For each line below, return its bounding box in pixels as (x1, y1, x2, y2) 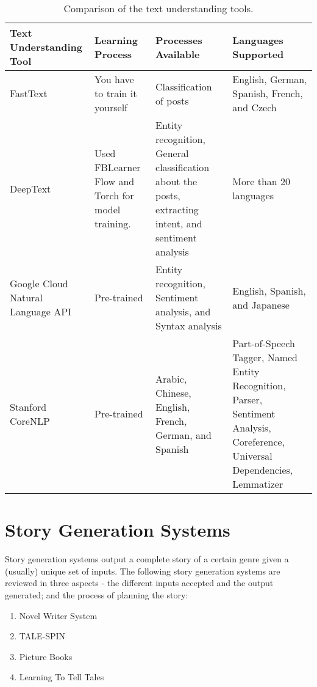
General (155, 146, 189, 160)
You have (94, 72, 134, 86)
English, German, (232, 72, 307, 86)
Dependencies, (232, 463, 293, 477)
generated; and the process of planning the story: (5, 588, 188, 601)
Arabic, (155, 371, 187, 386)
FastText (10, 86, 48, 100)
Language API (10, 304, 71, 318)
